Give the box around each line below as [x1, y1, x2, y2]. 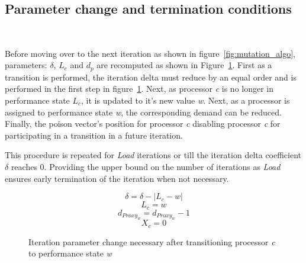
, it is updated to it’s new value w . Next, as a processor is [81, 94, 290, 107]
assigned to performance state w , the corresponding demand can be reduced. [5, 105, 282, 118]
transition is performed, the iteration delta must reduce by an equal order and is [5, 70, 297, 83]
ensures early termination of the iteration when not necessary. [5, 172, 229, 184]
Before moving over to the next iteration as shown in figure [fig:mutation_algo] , [5, 47, 295, 59]
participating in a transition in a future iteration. [5, 129, 183, 141]
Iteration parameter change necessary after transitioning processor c [28, 235, 275, 248]
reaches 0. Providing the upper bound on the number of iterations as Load [11, 161, 281, 172]
